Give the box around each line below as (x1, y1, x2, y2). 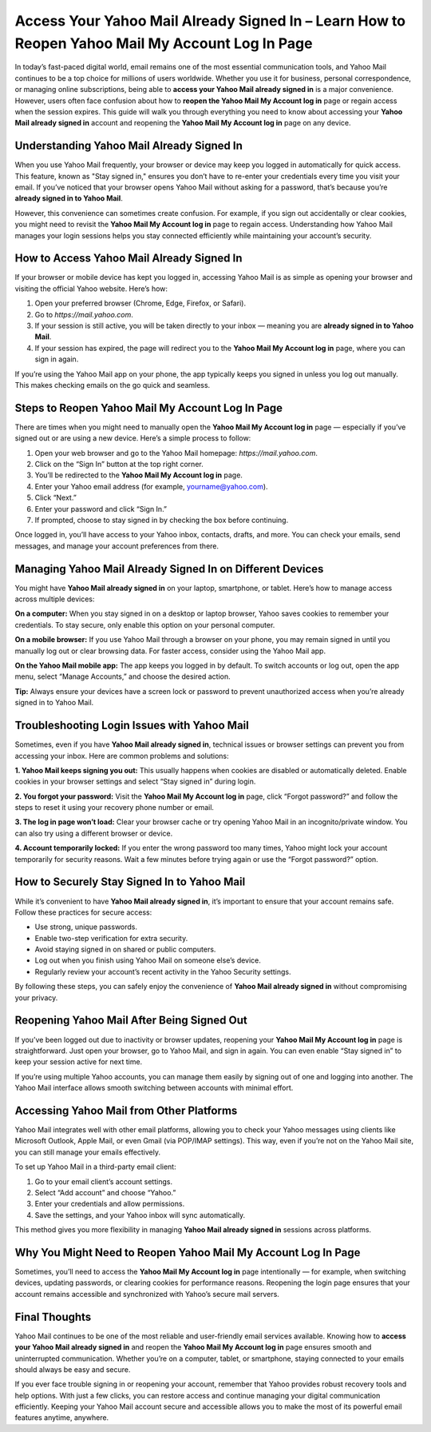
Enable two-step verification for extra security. (34, 933, 188, 943)
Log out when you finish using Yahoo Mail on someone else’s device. (34, 955, 261, 965)
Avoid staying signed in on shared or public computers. (34, 944, 216, 955)
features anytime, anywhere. (14, 1413, 109, 1422)
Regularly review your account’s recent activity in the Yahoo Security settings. (34, 967, 291, 976)
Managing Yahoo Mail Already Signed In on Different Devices (14, 562, 324, 576)
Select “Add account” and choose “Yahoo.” (34, 1187, 176, 1197)
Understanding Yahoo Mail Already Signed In (14, 139, 243, 153)
